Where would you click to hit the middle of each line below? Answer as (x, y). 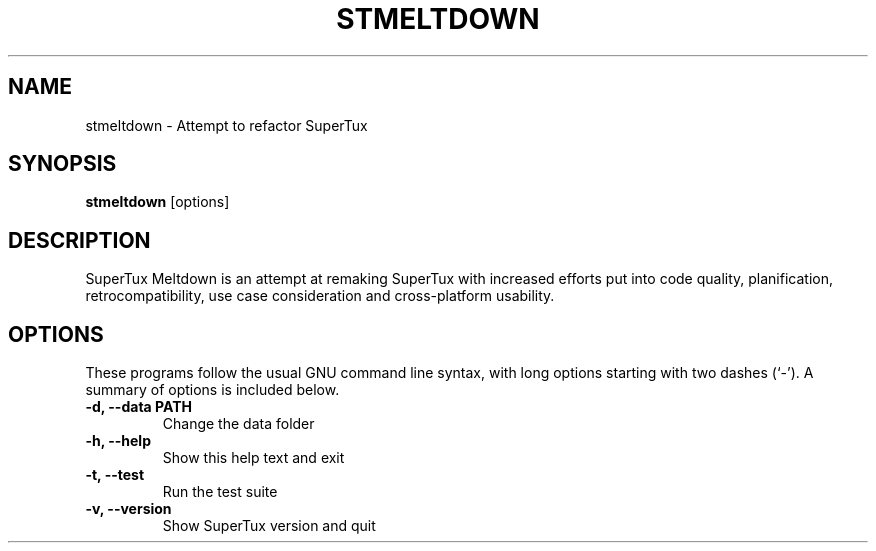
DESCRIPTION (79, 240)
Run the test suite (220, 492)
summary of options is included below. (212, 390)
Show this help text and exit (253, 458)
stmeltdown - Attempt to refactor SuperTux (226, 125)
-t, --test (115, 475)
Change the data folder (238, 424)
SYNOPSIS (62, 164)
